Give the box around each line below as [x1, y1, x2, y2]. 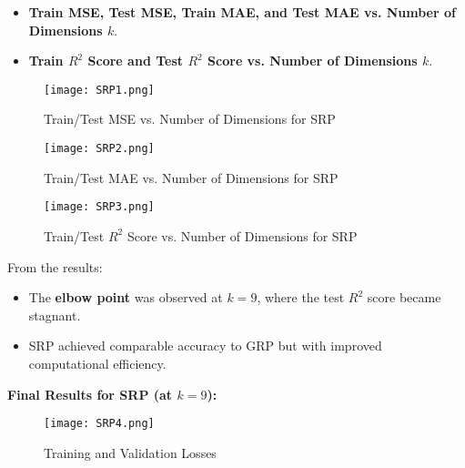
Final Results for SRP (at [7, 384, 173, 403]
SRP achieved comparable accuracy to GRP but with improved [28, 336, 382, 355]
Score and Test [87, 51, 184, 70]
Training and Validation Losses [44, 443, 217, 462]
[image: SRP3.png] [44, 200, 155, 214]
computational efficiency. [28, 353, 167, 372]
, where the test [257, 288, 345, 307]
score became [367, 288, 441, 307]
